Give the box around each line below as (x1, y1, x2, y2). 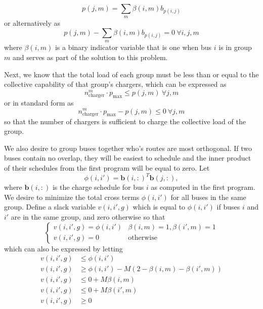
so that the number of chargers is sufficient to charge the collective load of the (4, 116, 246, 126)
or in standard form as (4, 97, 74, 108)
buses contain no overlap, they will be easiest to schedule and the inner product (4, 152, 251, 163)
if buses (216, 201, 240, 212)
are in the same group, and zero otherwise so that (11, 211, 165, 222)
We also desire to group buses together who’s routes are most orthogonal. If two (4, 142, 252, 153)
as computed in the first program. (151, 182, 255, 192)
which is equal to (133, 201, 186, 212)
